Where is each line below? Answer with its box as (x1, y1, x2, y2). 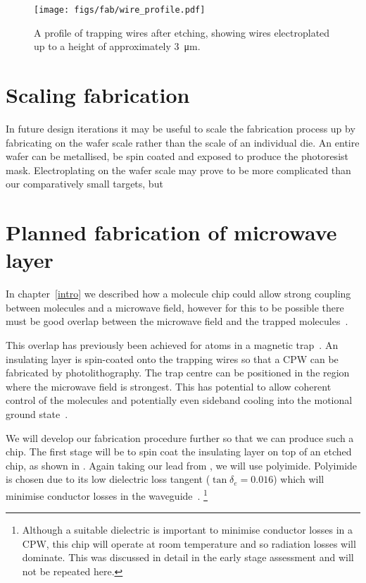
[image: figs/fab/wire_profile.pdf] (34, 5, 206, 15)
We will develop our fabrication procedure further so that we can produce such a (6, 430, 354, 445)
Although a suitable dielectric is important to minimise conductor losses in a (22, 522, 353, 537)
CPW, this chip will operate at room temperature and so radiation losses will (22, 536, 356, 551)
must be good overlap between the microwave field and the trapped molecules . (6, 314, 348, 329)
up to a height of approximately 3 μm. (34, 39, 201, 54)
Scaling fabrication (6, 80, 190, 109)
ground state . (6, 407, 68, 421)
